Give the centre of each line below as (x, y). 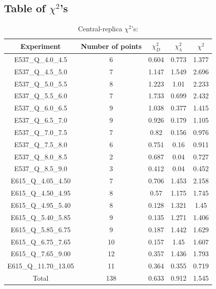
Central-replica (100, 29)
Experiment (41, 46)
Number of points (111, 46)
